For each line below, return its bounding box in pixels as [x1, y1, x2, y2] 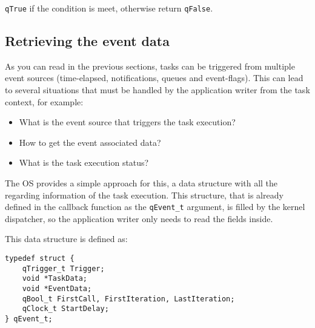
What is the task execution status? [19, 156, 149, 169]
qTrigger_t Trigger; [22, 264, 105, 273]
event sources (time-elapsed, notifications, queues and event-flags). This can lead [5, 71, 303, 84]
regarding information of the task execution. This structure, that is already [5, 188, 283, 201]
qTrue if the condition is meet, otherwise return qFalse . [5, 2, 213, 14]
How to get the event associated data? [19, 136, 161, 148]
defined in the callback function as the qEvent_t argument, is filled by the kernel [5, 200, 305, 213]
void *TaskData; [22, 274, 88, 283]
